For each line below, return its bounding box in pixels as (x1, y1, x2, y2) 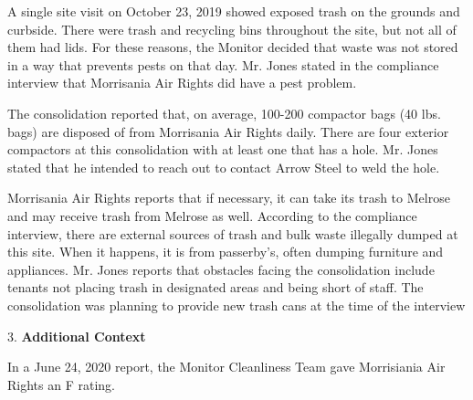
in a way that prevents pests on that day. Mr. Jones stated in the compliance (7, 55, 439, 74)
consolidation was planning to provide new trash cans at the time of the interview (7, 295, 466, 314)
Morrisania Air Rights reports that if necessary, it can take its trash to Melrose (7, 188, 450, 207)
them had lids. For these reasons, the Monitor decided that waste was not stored (7, 37, 458, 57)
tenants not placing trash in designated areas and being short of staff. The (7, 278, 424, 297)
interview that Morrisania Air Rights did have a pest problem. (7, 73, 357, 92)
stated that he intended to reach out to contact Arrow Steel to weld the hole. (7, 157, 440, 176)
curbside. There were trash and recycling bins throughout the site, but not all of (7, 19, 457, 38)
